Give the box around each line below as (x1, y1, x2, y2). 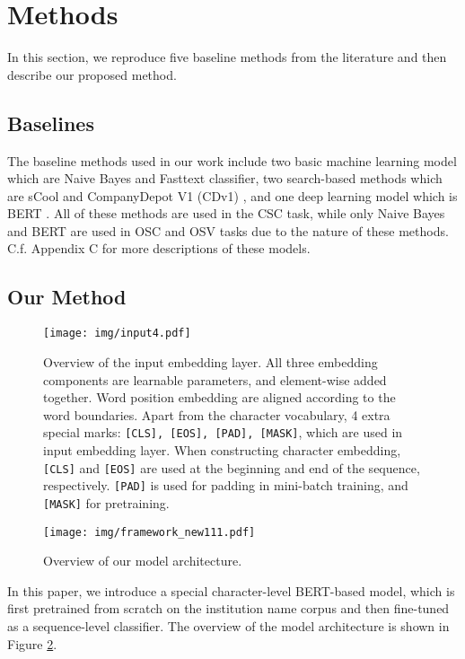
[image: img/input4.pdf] (43, 327, 191, 340)
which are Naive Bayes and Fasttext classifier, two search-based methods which (7, 169, 443, 188)
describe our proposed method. (7, 65, 177, 83)
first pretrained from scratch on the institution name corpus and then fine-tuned (7, 599, 450, 618)
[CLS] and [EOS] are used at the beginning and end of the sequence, (43, 458, 420, 477)
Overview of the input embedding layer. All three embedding (43, 352, 378, 371)
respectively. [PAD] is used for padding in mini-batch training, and (43, 476, 408, 495)
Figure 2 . (7, 634, 57, 653)
